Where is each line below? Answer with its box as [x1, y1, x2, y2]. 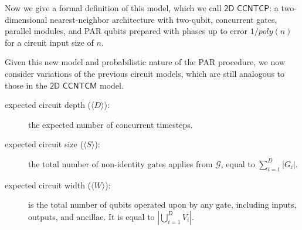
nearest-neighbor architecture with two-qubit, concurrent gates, [50, 13, 277, 25]
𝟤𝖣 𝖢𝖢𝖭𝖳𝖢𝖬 [50, 82, 97, 90]
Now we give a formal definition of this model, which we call [5, 2, 222, 13]
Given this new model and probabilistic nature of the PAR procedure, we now [5, 56, 285, 68]
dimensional [5, 13, 47, 25]
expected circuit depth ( [5, 99, 91, 111]
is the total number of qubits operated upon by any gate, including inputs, [28, 198, 297, 211]
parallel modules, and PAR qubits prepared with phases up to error [5, 25, 247, 37]
